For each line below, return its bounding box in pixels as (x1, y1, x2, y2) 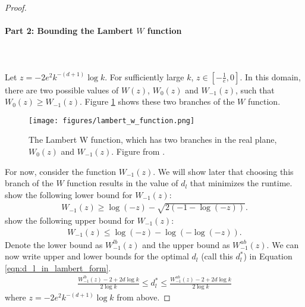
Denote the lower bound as (5, 238, 103, 250)
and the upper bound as (142, 238, 230, 250)
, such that (235, 83, 275, 96)
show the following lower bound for (5, 188, 133, 201)
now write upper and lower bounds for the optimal (5, 250, 189, 262)
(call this (201, 250, 233, 262)
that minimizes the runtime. (190, 177, 293, 189)
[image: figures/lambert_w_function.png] (29, 116, 195, 125)
